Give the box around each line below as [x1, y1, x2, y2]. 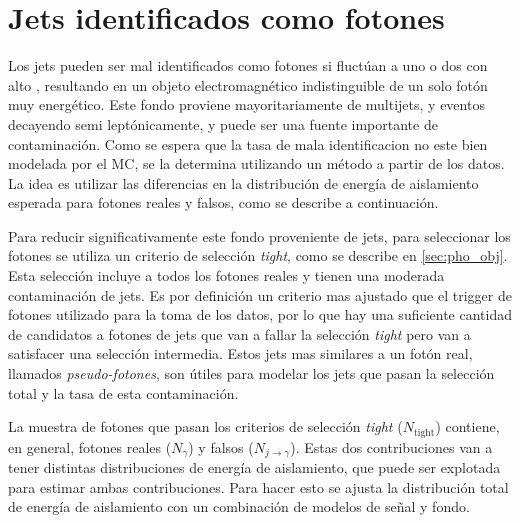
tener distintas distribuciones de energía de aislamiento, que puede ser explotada [8, 457, 501, 478]
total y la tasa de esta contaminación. [8, 382, 239, 403]
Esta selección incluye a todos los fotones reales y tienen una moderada [8, 265, 445, 286]
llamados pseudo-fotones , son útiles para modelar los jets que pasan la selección [8, 363, 495, 384]
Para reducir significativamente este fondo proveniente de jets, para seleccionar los [8, 225, 511, 246]
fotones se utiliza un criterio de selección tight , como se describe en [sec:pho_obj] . [8, 245, 508, 266]
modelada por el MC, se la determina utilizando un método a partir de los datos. [8, 153, 505, 174]
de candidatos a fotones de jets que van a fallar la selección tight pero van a [8, 323, 471, 344]
